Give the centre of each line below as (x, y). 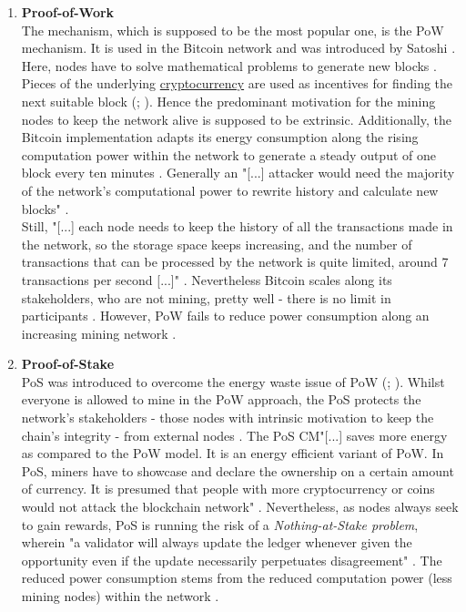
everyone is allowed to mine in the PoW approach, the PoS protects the (221, 399)
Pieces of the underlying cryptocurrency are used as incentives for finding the (237, 83)
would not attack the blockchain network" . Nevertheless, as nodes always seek (240, 507)
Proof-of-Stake (68, 364)
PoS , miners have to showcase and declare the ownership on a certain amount (238, 470)
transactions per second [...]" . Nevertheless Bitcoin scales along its (207, 279)
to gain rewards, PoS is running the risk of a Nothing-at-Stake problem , (220, 524)
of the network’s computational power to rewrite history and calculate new (230, 190)
